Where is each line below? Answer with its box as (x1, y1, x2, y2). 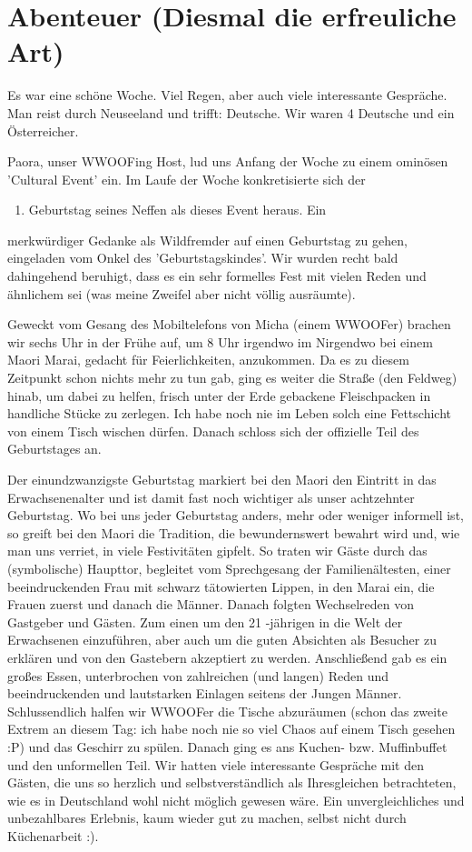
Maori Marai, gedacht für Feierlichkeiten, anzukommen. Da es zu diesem (7, 350, 409, 369)
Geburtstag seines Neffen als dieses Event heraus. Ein (28, 200, 327, 219)
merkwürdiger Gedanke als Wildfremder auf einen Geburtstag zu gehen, (7, 230, 408, 249)
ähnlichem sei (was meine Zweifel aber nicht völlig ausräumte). (7, 284, 356, 303)
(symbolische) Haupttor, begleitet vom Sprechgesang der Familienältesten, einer (7, 558, 451, 577)
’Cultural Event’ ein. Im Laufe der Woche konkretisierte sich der (7, 169, 366, 188)
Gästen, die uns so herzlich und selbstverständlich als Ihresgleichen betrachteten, (7, 773, 457, 792)
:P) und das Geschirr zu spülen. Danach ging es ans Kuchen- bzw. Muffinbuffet (7, 737, 447, 756)
